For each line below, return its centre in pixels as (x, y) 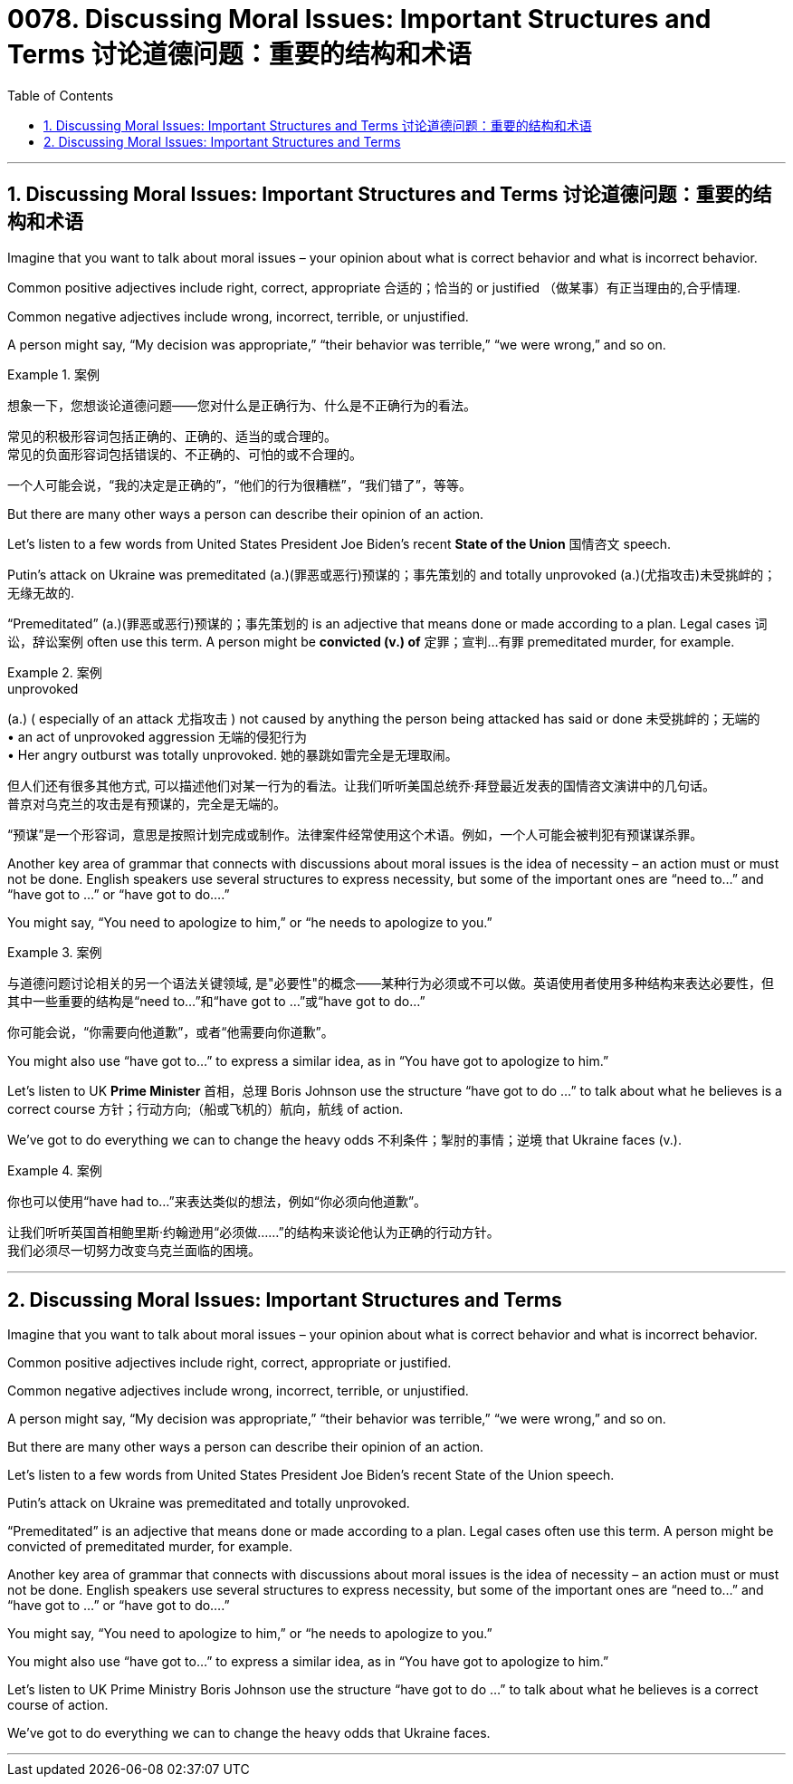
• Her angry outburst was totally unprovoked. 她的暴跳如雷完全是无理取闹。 (233, 754)
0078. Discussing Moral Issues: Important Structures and (359, 19)
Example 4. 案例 (55, 1170)
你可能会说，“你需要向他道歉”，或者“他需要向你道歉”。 (171, 1031)
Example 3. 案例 (55, 952)
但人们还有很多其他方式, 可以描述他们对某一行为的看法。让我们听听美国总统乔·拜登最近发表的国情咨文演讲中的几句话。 (362, 785)
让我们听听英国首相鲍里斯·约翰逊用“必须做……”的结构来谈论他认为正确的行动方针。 (253, 1232)
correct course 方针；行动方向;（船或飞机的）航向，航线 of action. (205, 1108)
